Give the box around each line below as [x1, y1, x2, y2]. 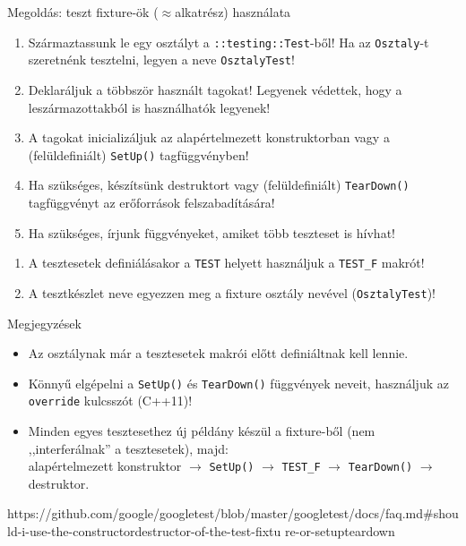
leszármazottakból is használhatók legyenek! [28, 98, 271, 116]
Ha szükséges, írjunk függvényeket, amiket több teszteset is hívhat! [28, 223, 395, 242]
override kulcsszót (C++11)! [28, 391, 193, 410]
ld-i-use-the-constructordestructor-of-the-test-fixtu [7, 522, 281, 541]
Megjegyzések [7, 313, 82, 332]
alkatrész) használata [175, 3, 291, 21]
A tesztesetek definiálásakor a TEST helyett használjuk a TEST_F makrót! [28, 253, 425, 272]
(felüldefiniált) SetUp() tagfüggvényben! [28, 145, 249, 164]
